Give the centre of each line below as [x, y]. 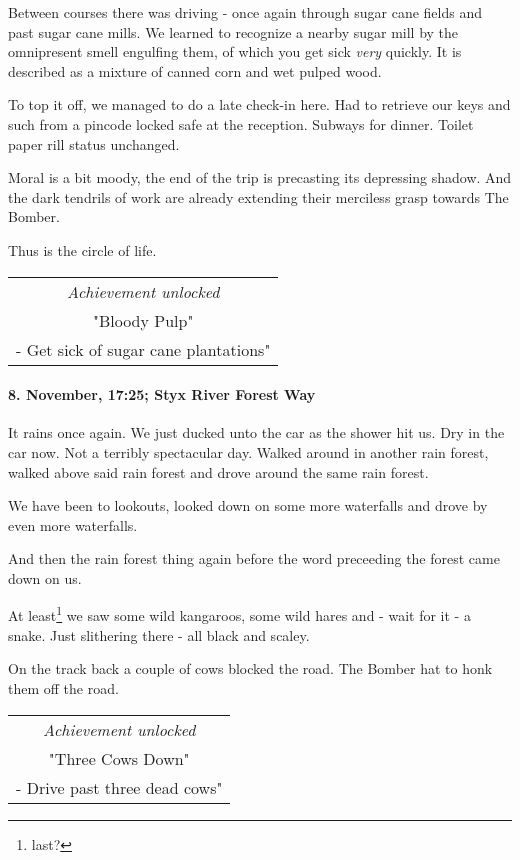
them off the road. [63, 687]
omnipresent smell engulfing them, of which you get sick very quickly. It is [235, 51]
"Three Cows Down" [119, 758]
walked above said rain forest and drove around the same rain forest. [218, 471]
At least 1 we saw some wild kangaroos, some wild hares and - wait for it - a [239, 614]
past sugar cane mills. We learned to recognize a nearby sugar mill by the [233, 31]
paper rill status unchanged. [94, 143]
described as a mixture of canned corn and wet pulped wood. [195, 70]
